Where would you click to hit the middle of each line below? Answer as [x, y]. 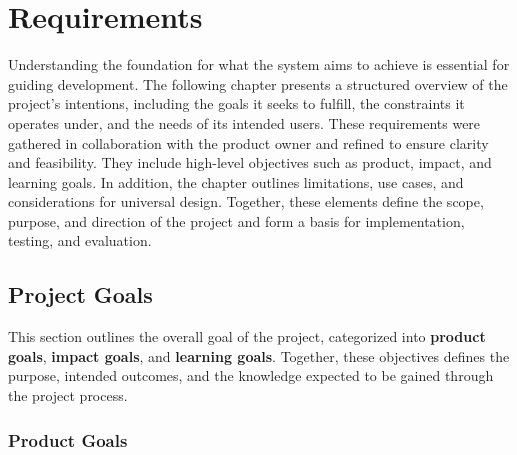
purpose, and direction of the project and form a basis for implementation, [236, 220]
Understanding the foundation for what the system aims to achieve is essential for [259, 64]
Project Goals [80, 294]
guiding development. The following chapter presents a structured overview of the [258, 83]
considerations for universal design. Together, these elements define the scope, [246, 201]
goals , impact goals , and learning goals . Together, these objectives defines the [259, 355]
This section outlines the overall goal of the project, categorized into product [247, 336]
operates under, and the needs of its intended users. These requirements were [244, 122]
